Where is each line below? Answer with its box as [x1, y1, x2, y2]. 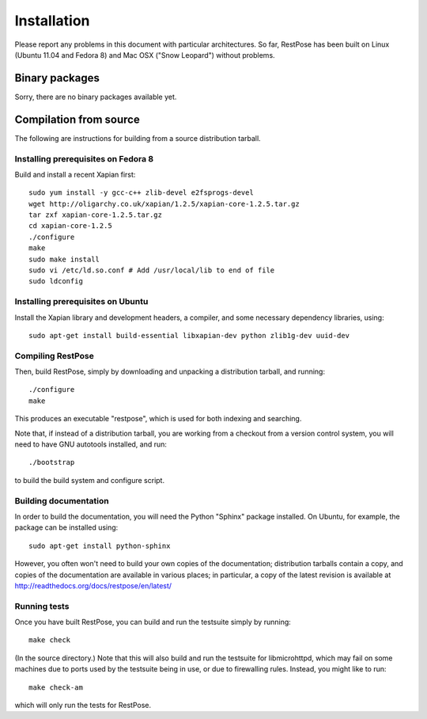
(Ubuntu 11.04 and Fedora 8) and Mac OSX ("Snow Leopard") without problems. [14, 50, 276, 59]
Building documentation [14, 495, 110, 506]
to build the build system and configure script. [14, 475, 165, 485]
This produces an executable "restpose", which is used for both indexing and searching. [14, 414, 302, 424]
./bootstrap [28, 458, 75, 467]
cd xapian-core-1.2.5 [28, 222, 112, 230]
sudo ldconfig [28, 277, 83, 286]
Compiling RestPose [14, 350, 94, 361]
